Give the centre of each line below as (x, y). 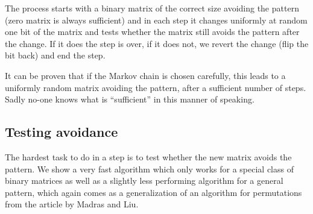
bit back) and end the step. (55, 55)
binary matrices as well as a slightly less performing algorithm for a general (144, 181)
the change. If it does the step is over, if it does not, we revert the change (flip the (157, 43)
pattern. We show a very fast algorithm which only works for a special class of (149, 168)
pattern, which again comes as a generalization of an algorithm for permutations (153, 192)
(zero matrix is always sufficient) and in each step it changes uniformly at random (156, 20)
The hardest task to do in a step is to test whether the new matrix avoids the (148, 156)
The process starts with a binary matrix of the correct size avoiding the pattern (152, 8)
